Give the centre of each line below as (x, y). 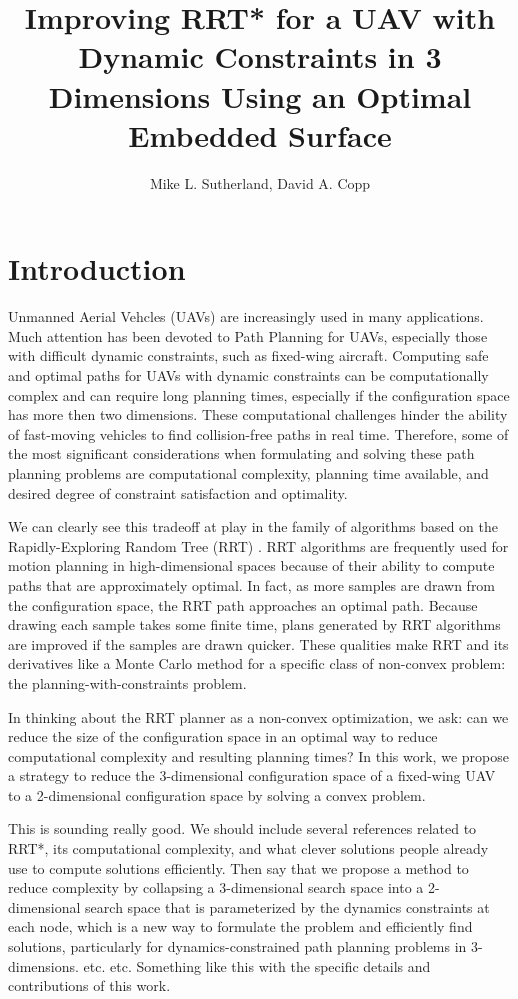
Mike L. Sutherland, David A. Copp (260, 182)
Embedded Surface (260, 134)
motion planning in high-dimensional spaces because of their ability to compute (251, 565)
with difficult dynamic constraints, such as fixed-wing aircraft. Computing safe (248, 355)
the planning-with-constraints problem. (127, 682)
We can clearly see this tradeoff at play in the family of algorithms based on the (253, 526)
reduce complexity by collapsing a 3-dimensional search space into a (216, 887)
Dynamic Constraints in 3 (260, 56)
